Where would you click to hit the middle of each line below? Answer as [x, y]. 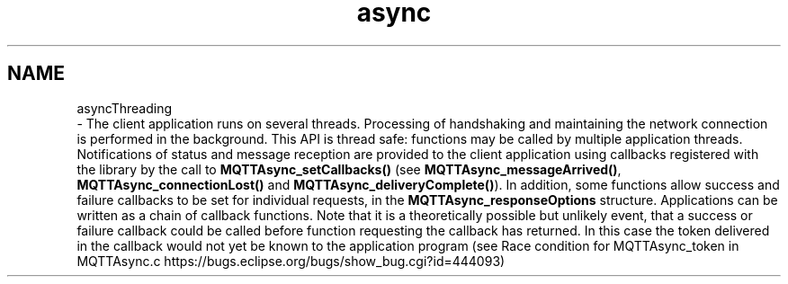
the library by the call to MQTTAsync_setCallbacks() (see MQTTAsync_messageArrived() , [349, 169]
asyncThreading [125, 108]
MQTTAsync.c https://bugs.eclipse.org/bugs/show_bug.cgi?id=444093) [291, 261]
